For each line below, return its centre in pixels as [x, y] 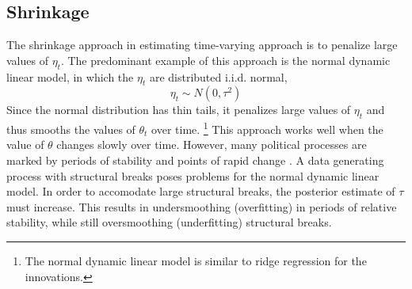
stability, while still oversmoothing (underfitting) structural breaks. [169, 222]
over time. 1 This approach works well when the [267, 128]
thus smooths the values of [71, 129]
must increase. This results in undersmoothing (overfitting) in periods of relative [202, 206]
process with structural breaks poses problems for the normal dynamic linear [193, 175]
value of [25, 144]
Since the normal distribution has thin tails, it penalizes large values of [179, 110]
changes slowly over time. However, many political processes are [212, 144]
